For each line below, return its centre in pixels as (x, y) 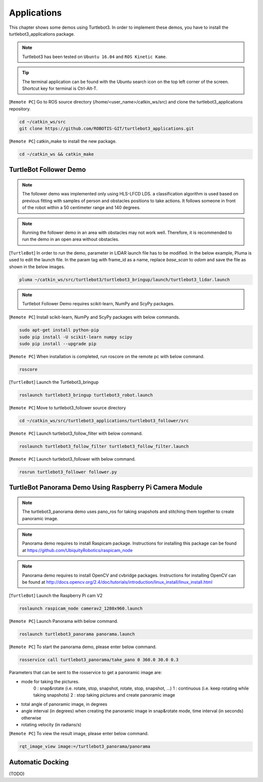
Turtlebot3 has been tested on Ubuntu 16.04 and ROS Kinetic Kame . (94, 57)
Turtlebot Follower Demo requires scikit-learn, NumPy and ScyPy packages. (98, 303)
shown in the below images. (37, 267)
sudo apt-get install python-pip (59, 330)
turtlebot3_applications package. (42, 34)
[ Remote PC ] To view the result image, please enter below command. (79, 734)
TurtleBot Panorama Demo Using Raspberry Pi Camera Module (106, 488)
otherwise (31, 718)
